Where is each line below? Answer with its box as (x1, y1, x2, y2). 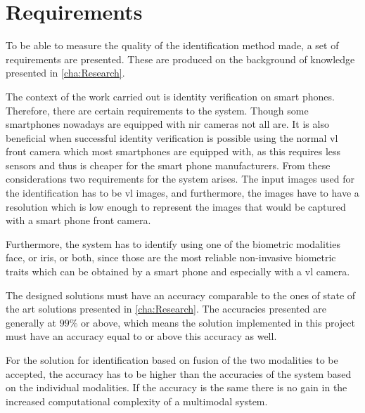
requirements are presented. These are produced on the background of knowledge (6, 51, 355, 66)
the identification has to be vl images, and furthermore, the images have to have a (6, 185, 359, 200)
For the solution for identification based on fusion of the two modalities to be (6, 353, 338, 367)
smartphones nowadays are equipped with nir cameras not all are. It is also (6, 117, 329, 131)
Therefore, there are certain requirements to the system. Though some (6, 103, 309, 117)
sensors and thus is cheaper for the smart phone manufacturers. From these (6, 157, 331, 172)
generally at (6, 315, 56, 329)
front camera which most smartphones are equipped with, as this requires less (6, 144, 341, 159)
